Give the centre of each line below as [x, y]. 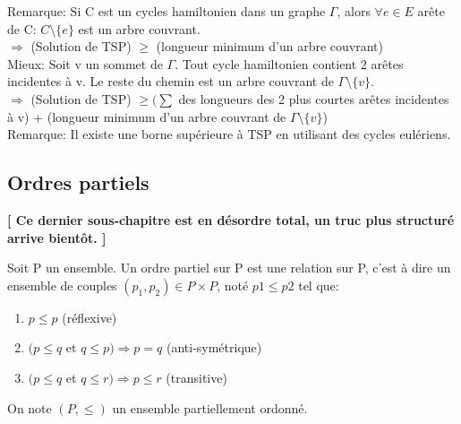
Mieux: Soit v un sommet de [85, 63]
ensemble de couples [62, 285]
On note [30, 407]
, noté [233, 285]
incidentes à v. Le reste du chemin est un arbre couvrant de [171, 81]
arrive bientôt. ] [57, 237]
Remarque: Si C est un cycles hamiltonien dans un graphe [166, 11]
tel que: [319, 285]
